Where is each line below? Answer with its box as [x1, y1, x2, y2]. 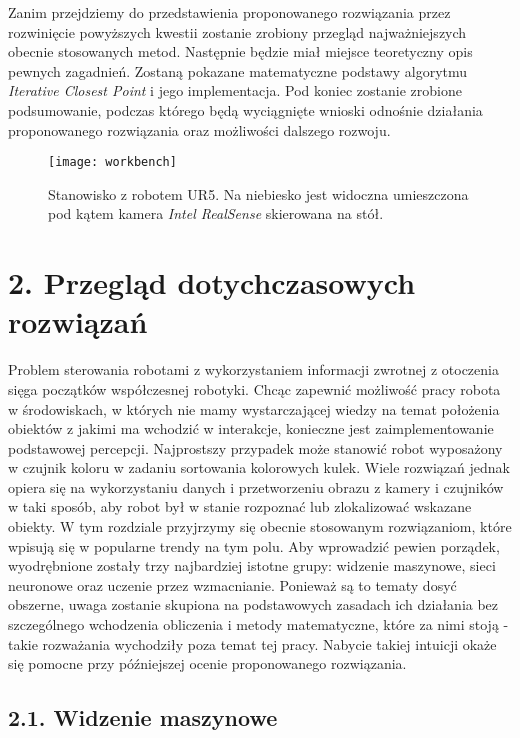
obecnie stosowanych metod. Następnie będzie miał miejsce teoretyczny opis [8, 41, 473, 62]
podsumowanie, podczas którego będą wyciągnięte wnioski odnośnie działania [8, 99, 483, 120]
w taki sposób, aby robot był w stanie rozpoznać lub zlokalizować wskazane [8, 496, 472, 517]
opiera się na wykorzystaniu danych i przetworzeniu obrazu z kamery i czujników [8, 476, 504, 497]
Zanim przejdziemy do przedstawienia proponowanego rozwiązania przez [8, 2, 451, 22]
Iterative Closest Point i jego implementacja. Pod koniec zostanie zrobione [8, 80, 462, 101]
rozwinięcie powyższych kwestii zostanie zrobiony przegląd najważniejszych [8, 21, 467, 42]
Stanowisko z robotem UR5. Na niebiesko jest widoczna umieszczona [48, 183, 469, 204]
